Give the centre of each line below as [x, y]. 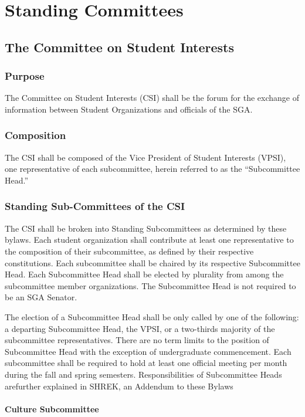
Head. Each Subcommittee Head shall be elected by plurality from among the [144, 274]
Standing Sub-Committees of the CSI [95, 206]
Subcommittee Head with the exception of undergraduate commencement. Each [148, 351]
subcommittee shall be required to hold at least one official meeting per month [146, 363]
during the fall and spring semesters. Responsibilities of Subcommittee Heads [143, 374]
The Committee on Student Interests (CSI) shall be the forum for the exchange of [152, 98]
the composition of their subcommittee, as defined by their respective [129, 251]
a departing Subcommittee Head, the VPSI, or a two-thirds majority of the [140, 328]
